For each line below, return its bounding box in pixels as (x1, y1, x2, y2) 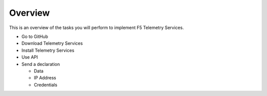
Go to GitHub (21, 33, 48, 39)
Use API (21, 54, 38, 60)
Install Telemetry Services (21, 47, 75, 53)
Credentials (34, 82, 58, 88)
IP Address (34, 75, 56, 81)
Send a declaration (21, 61, 60, 67)
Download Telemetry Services (21, 40, 83, 46)
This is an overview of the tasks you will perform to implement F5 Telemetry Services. (9, 25, 184, 31)
